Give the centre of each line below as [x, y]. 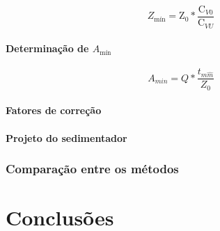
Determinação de [47, 48]
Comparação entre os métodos [92, 169]
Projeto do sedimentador [66, 137]
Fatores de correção [54, 110]
